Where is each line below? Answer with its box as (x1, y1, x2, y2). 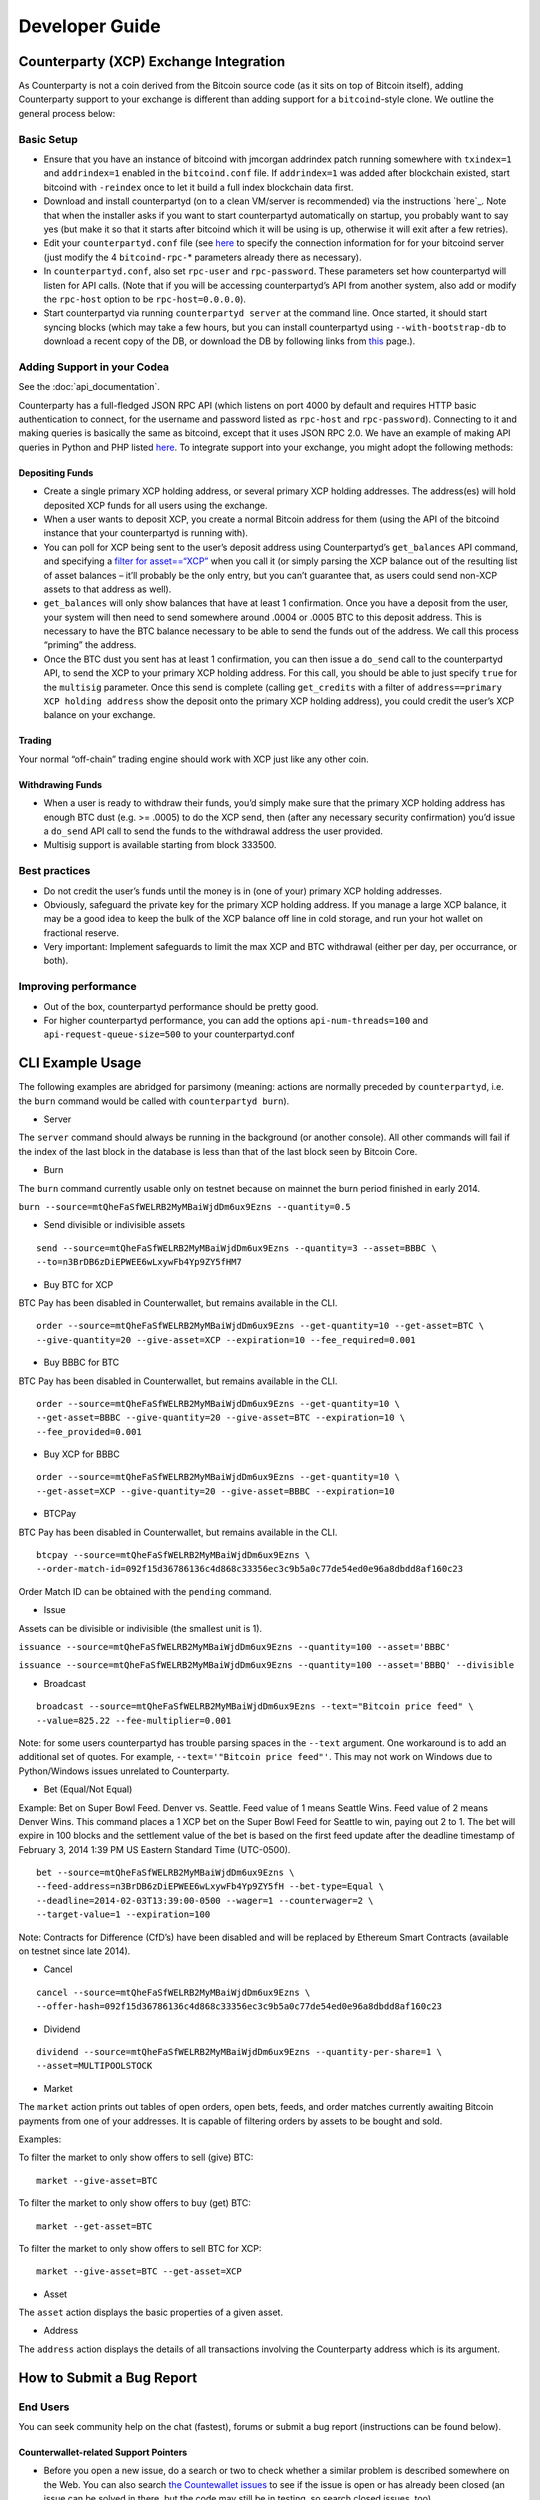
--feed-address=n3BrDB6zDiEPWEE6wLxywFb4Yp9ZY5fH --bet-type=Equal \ (36, 1881, 385, 1892)
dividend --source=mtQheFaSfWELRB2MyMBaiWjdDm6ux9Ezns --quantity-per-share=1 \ (36, 2046, 443, 2057)
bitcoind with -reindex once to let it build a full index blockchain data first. (43, 181, 354, 193)
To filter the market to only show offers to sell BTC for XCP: (18, 2242, 262, 2254)
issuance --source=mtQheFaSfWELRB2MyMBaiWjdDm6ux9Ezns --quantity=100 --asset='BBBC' (18, 1641, 452, 1652)
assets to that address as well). (43, 583, 172, 595)
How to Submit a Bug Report (18, 2369, 198, 2386)
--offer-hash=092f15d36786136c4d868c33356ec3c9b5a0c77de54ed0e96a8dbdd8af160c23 (36, 2001, 443, 2012)
